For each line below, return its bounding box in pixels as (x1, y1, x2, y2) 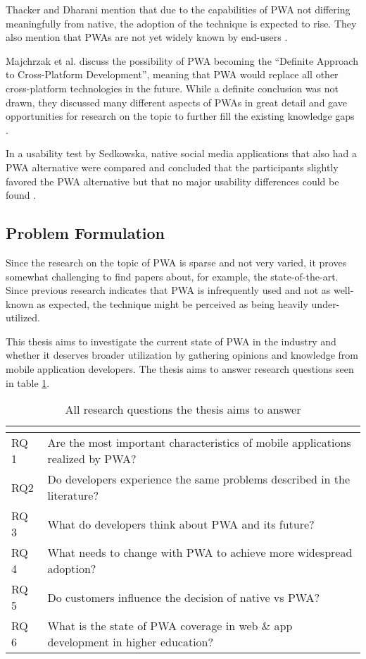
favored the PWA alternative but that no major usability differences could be (6, 173, 339, 188)
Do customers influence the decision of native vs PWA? (47, 589, 320, 605)
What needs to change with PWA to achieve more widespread (47, 544, 353, 561)
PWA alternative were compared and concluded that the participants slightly (6, 159, 339, 174)
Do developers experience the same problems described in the (47, 471, 351, 488)
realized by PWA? (47, 450, 137, 467)
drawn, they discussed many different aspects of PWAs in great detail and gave (6, 94, 347, 109)
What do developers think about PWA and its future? (47, 515, 315, 532)
